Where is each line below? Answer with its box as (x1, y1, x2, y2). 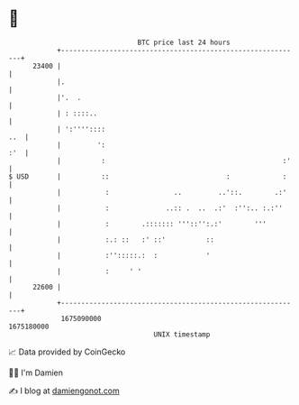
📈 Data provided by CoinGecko (8, 346, 126, 357)
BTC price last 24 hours (137, 38, 231, 47)
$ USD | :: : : (8, 171, 287, 181)
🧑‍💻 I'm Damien (8, 367, 64, 378)
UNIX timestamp (153, 329, 211, 339)
